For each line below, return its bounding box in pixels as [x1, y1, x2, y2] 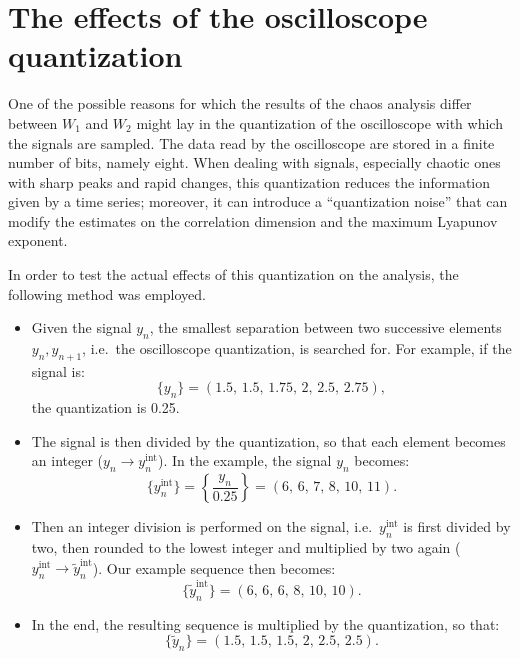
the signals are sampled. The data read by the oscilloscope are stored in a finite [8, 132, 495, 153]
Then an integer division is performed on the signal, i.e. [31, 516, 373, 537]
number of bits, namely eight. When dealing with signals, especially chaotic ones [8, 152, 501, 173]
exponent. [8, 230, 68, 251]
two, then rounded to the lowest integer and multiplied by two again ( [31, 537, 461, 558]
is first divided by [403, 516, 511, 537]
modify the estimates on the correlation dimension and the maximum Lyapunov [8, 210, 498, 231]
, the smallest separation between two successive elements [149, 317, 502, 338]
